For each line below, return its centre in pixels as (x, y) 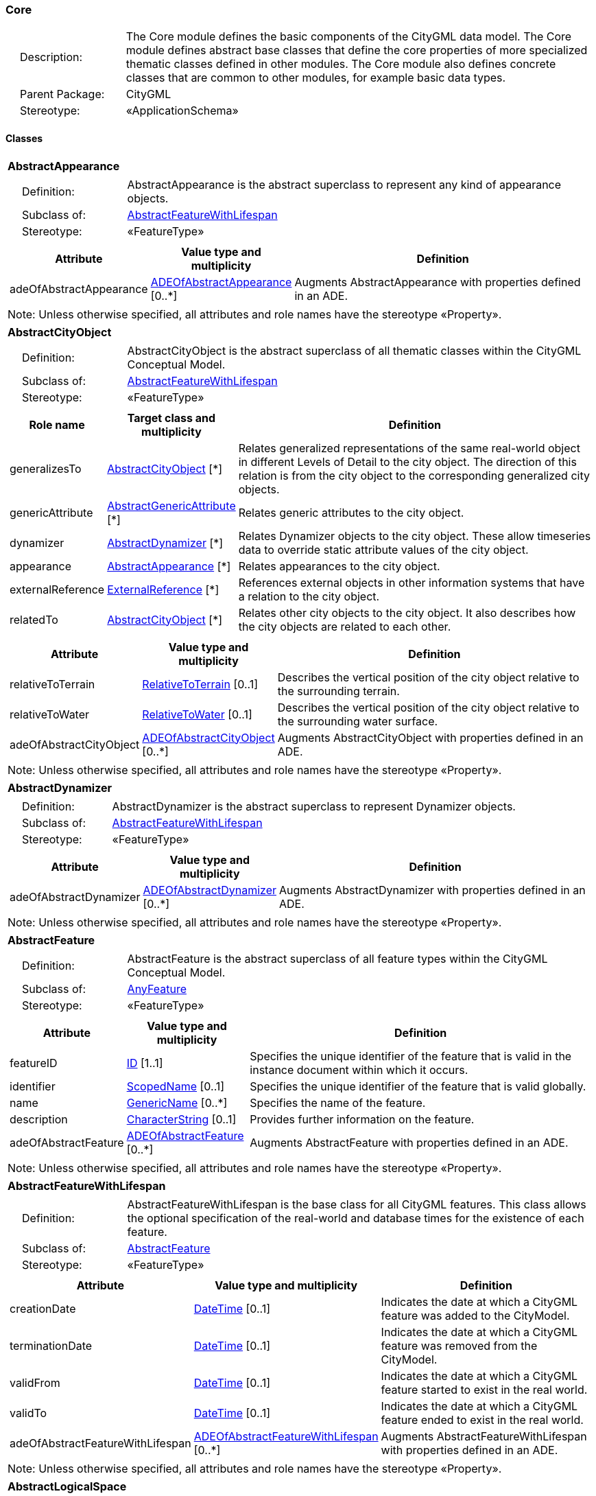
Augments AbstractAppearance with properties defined (438, 282)
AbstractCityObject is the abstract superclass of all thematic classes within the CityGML (354, 350)
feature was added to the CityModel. (475, 1315)
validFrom (35, 1382)
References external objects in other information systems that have (412, 582)
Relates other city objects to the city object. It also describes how (407, 612)
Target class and (171, 418)
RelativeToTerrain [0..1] (200, 684)
